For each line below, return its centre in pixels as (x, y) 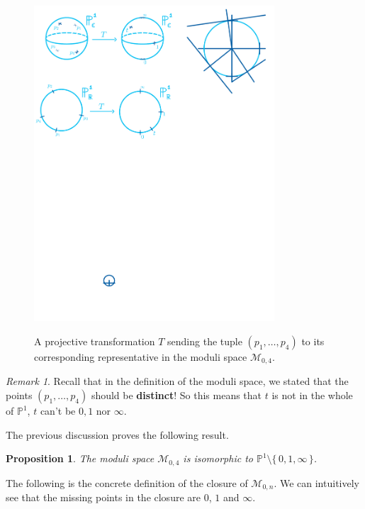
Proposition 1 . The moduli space (80, 458)
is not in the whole (312, 395)
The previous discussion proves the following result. (117, 434)
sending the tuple (205, 341)
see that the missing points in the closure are (103, 497)
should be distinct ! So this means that (176, 395)
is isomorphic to (218, 458)
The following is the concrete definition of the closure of (127, 482)
